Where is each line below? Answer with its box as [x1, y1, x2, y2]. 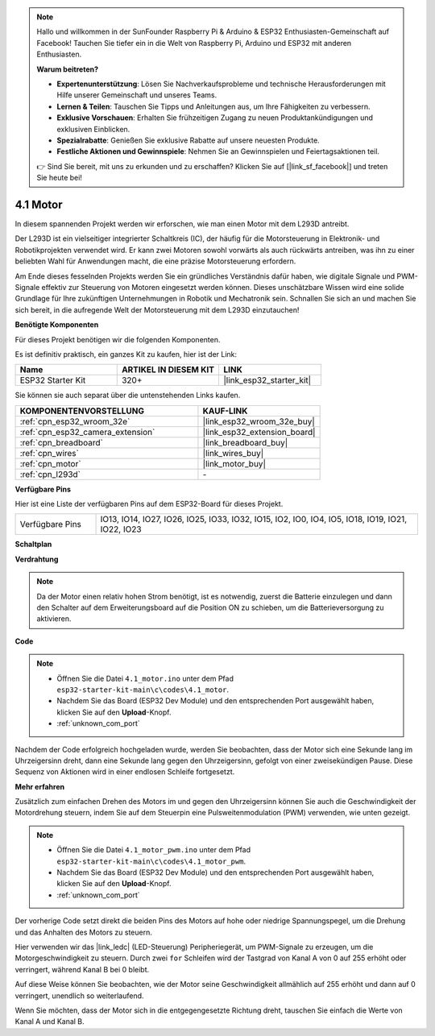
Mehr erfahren [14, 781, 64, 791]
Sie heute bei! [36, 173, 82, 183]
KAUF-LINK [202, 405, 248, 416]
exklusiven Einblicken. [56, 124, 130, 134]
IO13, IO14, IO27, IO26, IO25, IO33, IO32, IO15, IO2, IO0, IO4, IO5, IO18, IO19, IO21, [100, 514, 408, 525]
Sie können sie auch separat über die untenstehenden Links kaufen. [14, 391, 241, 400]
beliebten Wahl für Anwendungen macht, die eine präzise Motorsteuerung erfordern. [14, 256, 296, 266]
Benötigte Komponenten [14, 320, 99, 329]
